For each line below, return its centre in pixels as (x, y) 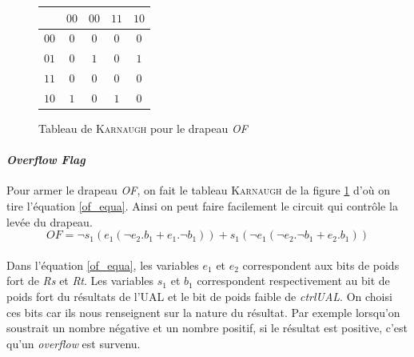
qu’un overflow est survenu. (74, 343)
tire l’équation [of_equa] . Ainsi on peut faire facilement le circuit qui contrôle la (202, 205)
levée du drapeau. (50, 221)
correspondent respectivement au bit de (293, 281)
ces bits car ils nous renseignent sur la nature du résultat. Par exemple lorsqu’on (203, 312)
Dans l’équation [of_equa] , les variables (103, 265)
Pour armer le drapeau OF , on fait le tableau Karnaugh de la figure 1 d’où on (198, 190)
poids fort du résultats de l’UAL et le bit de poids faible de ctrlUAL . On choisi (199, 296)
